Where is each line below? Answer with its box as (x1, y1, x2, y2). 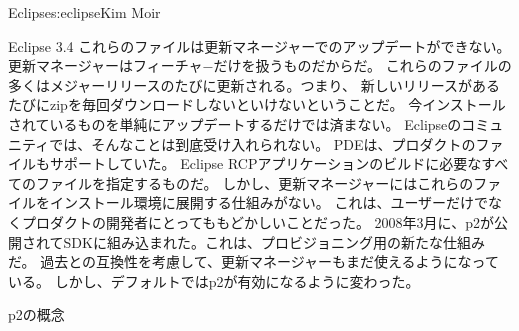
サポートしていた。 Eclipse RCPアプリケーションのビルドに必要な (49, 153, 482, 174)
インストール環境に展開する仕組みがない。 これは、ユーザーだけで (49, 192, 489, 213)
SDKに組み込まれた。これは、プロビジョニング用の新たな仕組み (63, 231, 485, 252)
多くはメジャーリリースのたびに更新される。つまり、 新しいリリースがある (8, 74, 500, 95)
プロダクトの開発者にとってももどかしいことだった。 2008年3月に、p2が (21, 211, 494, 232)
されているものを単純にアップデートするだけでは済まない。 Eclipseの (8, 113, 462, 134)
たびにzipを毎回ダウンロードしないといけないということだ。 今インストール (8, 94, 506, 115)
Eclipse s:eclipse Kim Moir (8, 2, 161, 22)
